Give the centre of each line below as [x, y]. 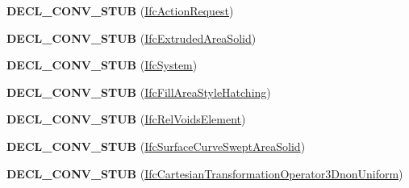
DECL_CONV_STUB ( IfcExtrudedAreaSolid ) [131, 38]
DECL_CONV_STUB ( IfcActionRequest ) [120, 10]
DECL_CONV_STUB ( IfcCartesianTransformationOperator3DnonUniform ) [205, 173]
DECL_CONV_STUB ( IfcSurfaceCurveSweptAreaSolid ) [156, 146]
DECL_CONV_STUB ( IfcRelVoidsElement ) [126, 119]
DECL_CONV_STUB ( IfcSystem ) [102, 65]
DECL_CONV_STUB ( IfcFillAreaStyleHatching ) [139, 92]
